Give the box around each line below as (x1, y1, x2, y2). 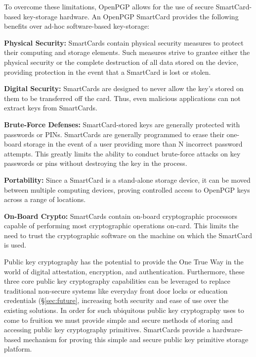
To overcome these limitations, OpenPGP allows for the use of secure (4, 1, 214, 11)
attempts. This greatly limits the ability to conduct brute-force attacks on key (4, 148, 241, 158)
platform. (4, 344, 32, 354)
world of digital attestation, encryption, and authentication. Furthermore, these (4, 266, 245, 276)
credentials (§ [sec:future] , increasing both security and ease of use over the (4, 295, 229, 306)
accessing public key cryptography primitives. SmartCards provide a (4, 324, 211, 335)
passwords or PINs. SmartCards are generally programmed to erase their (4, 129, 224, 139)
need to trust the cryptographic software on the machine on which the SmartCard (4, 230, 253, 240)
